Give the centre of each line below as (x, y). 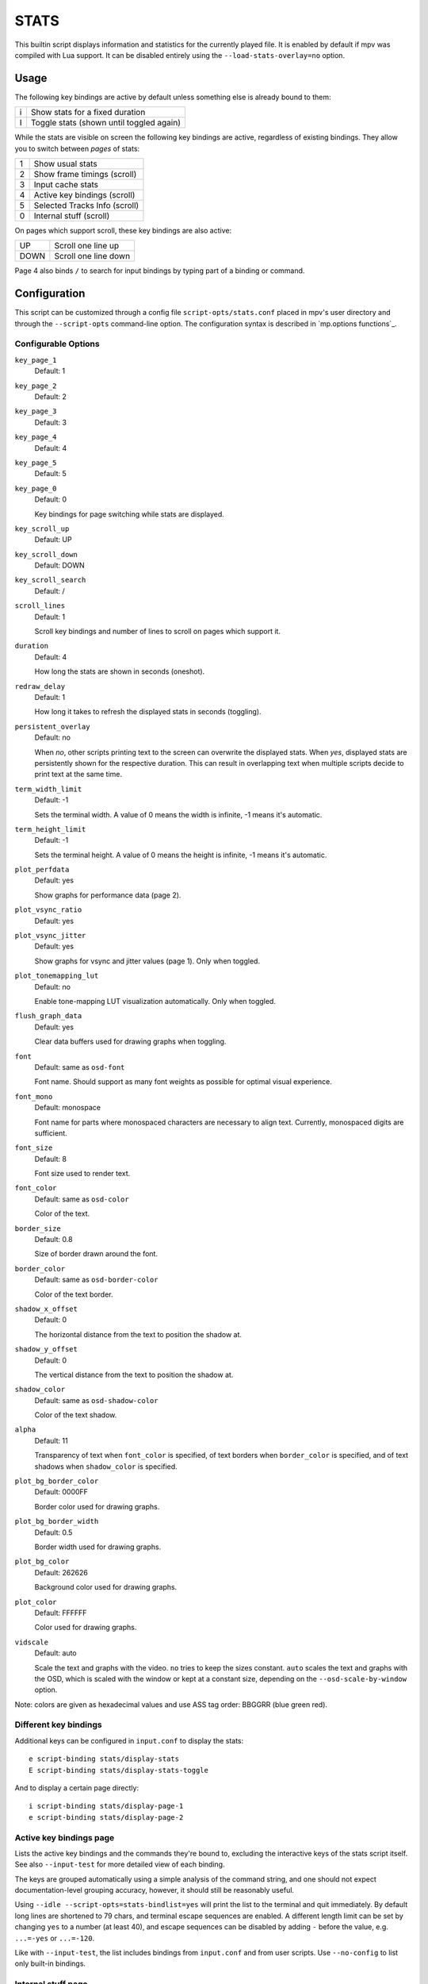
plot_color (36, 1602)
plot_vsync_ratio (48, 910)
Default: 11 (51, 1440)
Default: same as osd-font (80, 1067)
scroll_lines (40, 606)
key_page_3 (36, 411)
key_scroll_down (46, 554)
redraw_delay (40, 686)
